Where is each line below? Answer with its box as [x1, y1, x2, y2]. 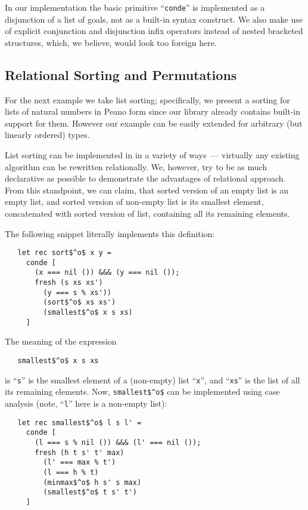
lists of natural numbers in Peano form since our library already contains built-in [5, 105, 300, 118]
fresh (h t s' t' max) [35, 448, 125, 457]
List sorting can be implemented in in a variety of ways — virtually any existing [5, 149, 300, 161]
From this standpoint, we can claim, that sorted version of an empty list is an [5, 183, 288, 196]
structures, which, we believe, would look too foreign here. [5, 36, 217, 48]
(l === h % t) [43, 468, 99, 477]
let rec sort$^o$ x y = [17, 248, 111, 257]
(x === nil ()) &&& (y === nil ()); [35, 268, 180, 277]
